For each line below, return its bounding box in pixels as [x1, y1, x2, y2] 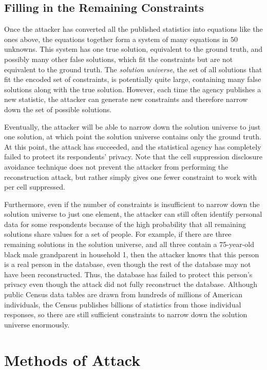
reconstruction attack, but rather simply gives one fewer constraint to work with [4, 171, 257, 182]
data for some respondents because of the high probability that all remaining [4, 218, 246, 229]
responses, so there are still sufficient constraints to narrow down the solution [4, 309, 247, 320]
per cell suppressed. [4, 181, 65, 192]
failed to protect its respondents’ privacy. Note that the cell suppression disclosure [4, 151, 262, 162]
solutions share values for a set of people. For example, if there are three [4, 229, 232, 239]
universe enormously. [4, 319, 70, 330]
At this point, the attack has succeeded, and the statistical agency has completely [4, 141, 261, 152]
